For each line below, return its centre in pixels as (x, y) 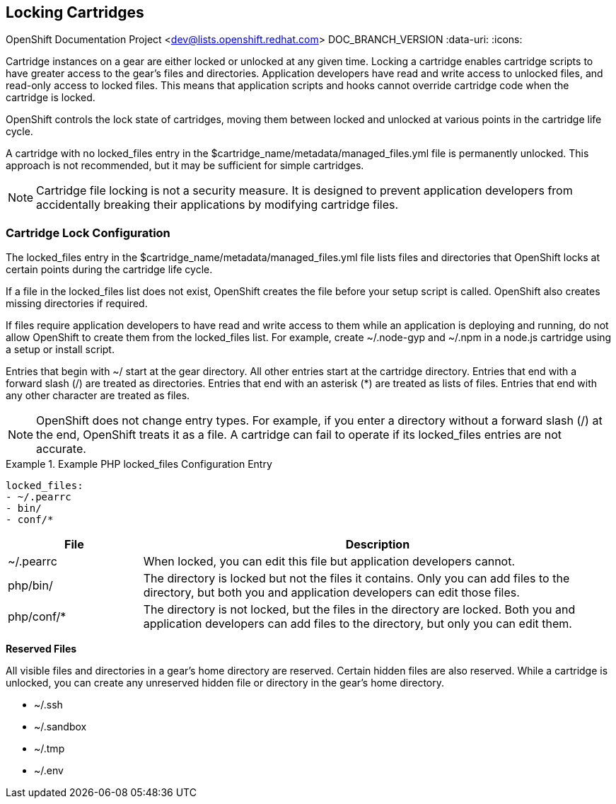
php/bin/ (30, 586)
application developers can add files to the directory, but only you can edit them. (358, 624)
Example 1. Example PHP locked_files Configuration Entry (139, 464)
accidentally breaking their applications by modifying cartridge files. (217, 205)
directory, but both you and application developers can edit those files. (331, 593)
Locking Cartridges (75, 12)
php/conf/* (37, 617)
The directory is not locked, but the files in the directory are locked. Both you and (359, 610)
